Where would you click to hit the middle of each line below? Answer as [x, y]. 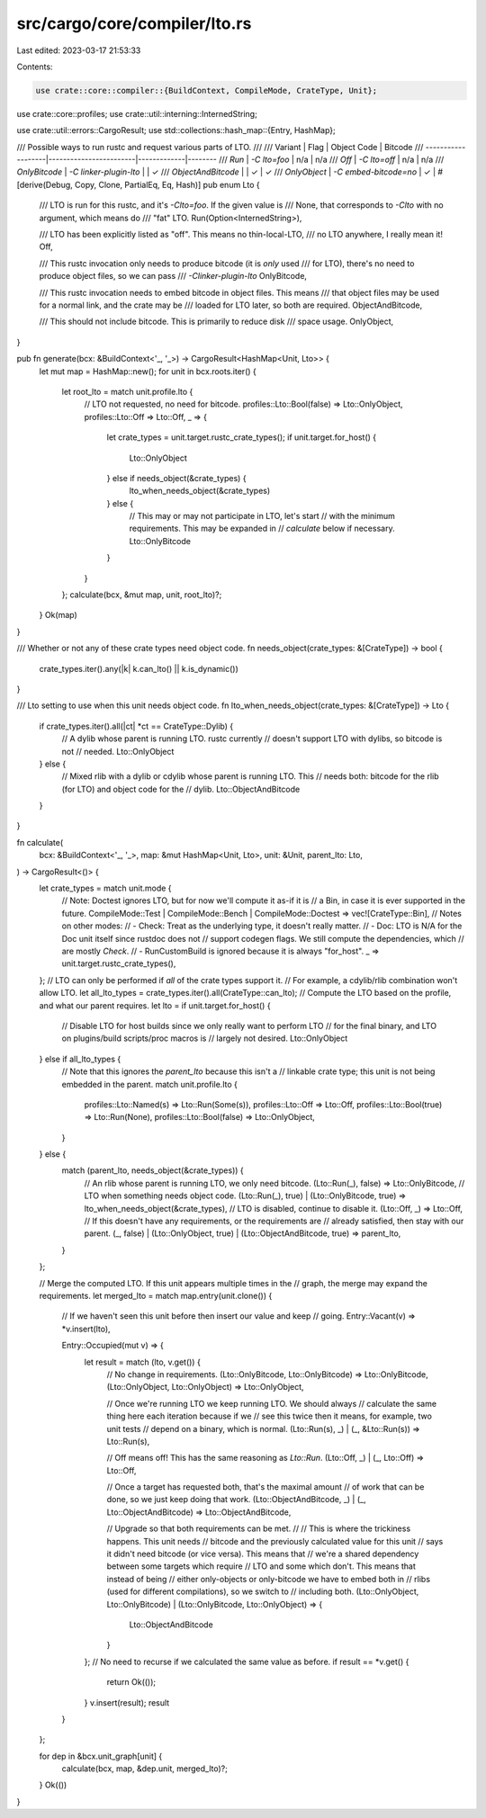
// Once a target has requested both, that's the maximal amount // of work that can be [265, 1487]
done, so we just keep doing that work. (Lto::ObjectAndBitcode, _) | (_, [236, 1500]
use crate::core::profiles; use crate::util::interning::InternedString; [137, 113]
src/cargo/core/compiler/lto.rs [134, 23]
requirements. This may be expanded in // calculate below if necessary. [262, 528]
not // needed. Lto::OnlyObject [118, 751]
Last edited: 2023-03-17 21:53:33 [79, 50]
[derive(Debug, [45, 184]
